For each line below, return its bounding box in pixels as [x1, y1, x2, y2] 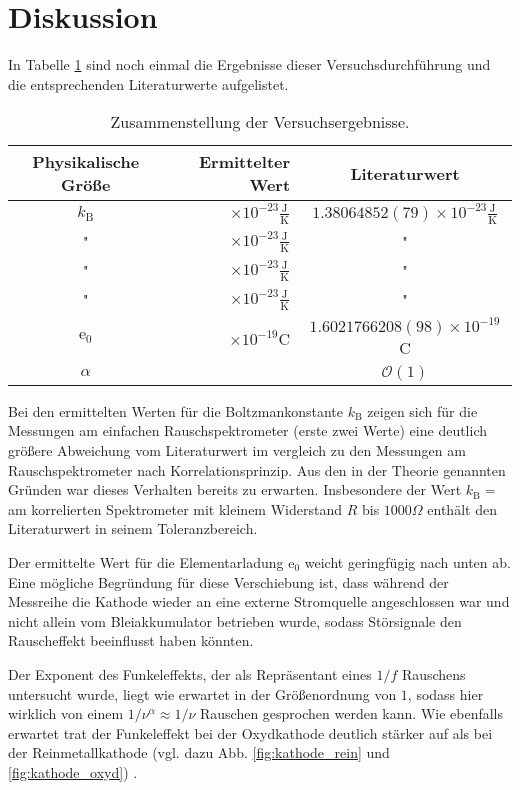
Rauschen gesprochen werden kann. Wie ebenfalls [199, 703, 504, 724]
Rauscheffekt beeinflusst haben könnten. [8, 630, 254, 651]
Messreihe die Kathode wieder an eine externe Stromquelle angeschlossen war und [8, 591, 510, 612]
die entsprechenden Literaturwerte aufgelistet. [8, 73, 289, 94]
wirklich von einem [8, 703, 124, 724]
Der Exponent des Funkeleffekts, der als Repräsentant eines [8, 663, 372, 684]
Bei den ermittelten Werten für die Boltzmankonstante [8, 400, 344, 421]
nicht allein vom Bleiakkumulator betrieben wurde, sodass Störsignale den [8, 610, 462, 631]
